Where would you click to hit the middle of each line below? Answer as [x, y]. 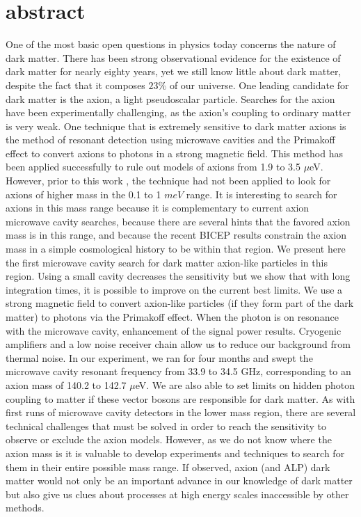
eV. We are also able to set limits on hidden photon [245, 384]
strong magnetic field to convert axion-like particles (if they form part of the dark [180, 303]
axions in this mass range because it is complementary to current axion [158, 208]
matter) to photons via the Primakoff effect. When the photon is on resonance [172, 317]
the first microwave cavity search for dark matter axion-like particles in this [167, 262]
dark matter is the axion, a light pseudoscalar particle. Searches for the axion [170, 98]
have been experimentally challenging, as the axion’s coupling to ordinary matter [178, 112]
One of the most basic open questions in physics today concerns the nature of [171, 44]
